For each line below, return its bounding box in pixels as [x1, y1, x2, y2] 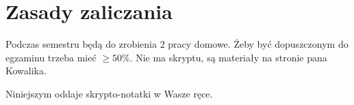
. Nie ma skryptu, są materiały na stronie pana [129, 50, 327, 64]
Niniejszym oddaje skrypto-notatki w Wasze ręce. [5, 86, 213, 100]
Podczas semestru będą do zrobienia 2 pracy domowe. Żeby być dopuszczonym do [5, 37, 349, 51]
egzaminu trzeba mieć [5, 50, 97, 64]
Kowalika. [5, 63, 47, 78]
